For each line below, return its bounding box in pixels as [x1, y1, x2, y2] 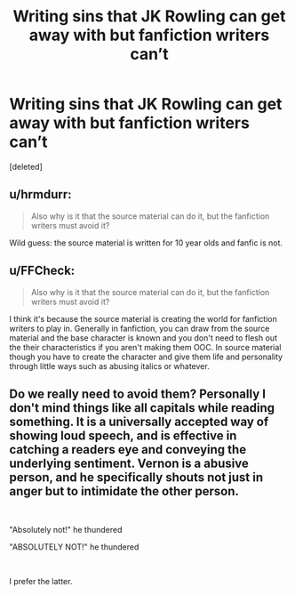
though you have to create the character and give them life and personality [9, 351, 283, 362]
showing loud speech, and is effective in [9, 428, 237, 443]
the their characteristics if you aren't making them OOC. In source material [9, 342, 282, 352]
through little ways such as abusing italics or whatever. [9, 360, 211, 371]
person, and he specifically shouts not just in [9, 470, 264, 485]
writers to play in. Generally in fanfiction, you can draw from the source [9, 323, 270, 334]
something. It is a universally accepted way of [9, 414, 269, 429]
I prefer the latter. [9, 576, 73, 587]
